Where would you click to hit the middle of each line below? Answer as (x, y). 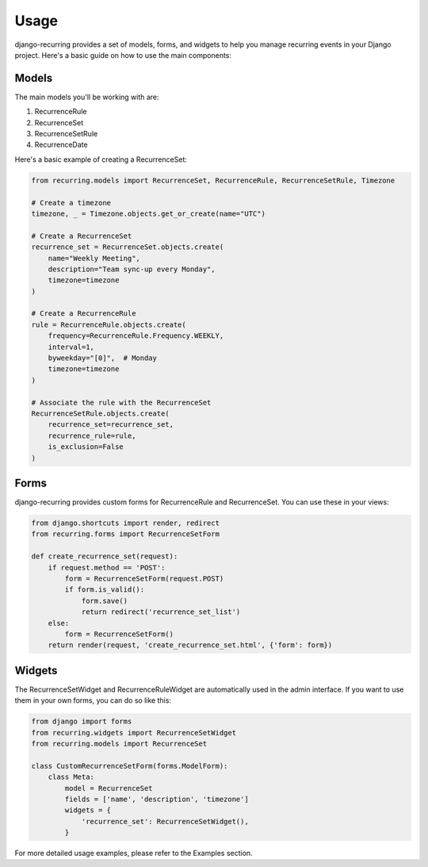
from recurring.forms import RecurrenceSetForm (125, 534)
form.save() (105, 600)
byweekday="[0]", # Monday (103, 358)
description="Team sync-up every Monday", (132, 269)
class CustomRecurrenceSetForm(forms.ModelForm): (130, 766)
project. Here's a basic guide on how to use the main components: (123, 55)
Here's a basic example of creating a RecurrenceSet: (101, 159)
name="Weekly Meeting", (94, 258)
